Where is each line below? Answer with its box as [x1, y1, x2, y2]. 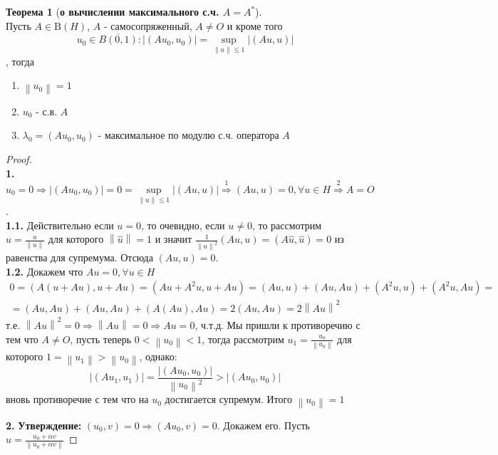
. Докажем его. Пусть [217, 417, 310, 432]
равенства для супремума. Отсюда [6, 250, 153, 265]
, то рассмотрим [251, 217, 322, 232]
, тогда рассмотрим [202, 331, 284, 346]
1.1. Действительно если [6, 217, 114, 232]
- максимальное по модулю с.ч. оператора [98, 127, 279, 142]
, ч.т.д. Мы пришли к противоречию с [194, 317, 360, 332]
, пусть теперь [70, 331, 132, 346]
